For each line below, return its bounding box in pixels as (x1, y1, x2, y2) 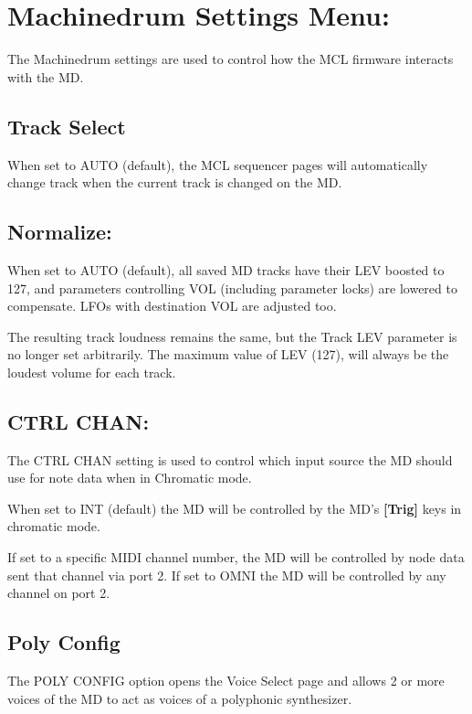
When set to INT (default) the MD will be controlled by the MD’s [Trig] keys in (7, 498, 462, 517)
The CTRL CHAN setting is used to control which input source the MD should (7, 450, 453, 469)
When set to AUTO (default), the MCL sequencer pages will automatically (7, 155, 428, 174)
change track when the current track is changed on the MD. (7, 173, 342, 192)
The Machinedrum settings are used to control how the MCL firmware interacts (7, 49, 454, 69)
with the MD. (7, 67, 84, 86)
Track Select (7, 112, 126, 140)
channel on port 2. (7, 583, 110, 602)
